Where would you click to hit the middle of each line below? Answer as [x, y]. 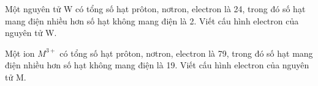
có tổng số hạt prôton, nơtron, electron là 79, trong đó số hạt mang [186, 53]
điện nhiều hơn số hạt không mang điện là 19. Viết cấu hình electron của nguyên [157, 65]
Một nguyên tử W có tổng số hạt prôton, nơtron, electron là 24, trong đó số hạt [155, 9]
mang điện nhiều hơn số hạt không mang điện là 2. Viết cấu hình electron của [152, 20]
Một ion [20, 53]
